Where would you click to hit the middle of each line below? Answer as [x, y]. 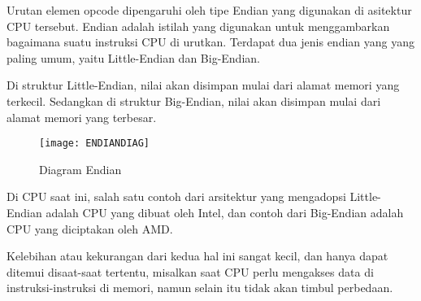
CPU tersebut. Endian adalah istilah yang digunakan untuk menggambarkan [198, 26]
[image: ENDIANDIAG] [95, 144]
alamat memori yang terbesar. [82, 117]
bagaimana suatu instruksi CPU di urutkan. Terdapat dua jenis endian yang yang [210, 42]
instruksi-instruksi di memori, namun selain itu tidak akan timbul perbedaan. [200, 288]
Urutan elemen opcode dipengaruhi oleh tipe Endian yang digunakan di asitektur [209, 10]
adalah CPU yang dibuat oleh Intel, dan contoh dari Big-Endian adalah [225, 212]
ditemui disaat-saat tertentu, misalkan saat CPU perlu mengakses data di [190, 271]
